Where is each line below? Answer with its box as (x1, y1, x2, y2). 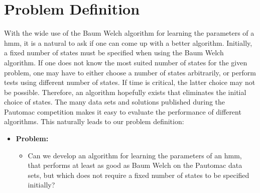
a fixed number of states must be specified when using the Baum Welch (4, 47, 224, 58)
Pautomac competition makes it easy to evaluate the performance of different (4, 106, 241, 117)
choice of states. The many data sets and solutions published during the (4, 96, 225, 107)
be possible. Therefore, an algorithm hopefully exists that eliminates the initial (4, 86, 246, 97)
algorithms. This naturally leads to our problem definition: (4, 116, 184, 127)
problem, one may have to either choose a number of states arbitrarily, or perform (4, 67, 256, 77)
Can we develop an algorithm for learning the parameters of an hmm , (28, 150, 242, 160)
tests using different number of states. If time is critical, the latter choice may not (4, 77, 255, 87)
